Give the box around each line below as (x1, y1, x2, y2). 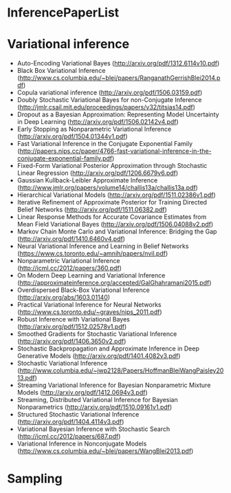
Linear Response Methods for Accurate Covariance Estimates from (16, 213, 207, 221)
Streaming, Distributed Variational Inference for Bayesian (16, 396, 178, 404)
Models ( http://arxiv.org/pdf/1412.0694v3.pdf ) (16, 388, 148, 397)
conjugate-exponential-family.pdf (16, 154, 112, 162)
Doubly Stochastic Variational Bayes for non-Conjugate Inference (16, 96, 202, 104)
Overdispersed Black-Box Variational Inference (16, 286, 150, 294)
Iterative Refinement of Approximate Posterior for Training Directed (16, 198, 208, 207)
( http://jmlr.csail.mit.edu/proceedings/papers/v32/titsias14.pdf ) (16, 103, 196, 112)
